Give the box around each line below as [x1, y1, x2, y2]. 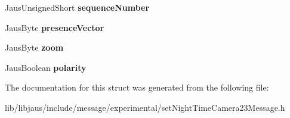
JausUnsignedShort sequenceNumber [5, 1, 150, 13]
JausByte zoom [5, 41, 64, 54]
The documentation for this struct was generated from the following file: [5, 81, 269, 94]
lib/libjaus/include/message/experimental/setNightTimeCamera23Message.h [5, 101, 285, 113]
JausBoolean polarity [5, 61, 87, 73]
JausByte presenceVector [5, 21, 104, 33]
